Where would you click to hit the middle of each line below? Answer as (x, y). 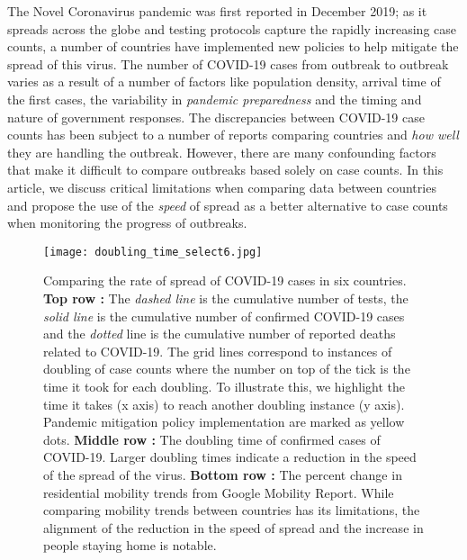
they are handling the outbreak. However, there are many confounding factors (222, 152)
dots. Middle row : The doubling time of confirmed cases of (212, 439)
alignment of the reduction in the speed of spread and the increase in (233, 527)
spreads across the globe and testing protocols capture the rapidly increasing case (232, 28)
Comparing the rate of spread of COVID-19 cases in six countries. (225, 280)
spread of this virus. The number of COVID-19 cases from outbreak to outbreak (228, 63)
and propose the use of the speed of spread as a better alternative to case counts (228, 205)
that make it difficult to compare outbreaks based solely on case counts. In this (225, 170)
